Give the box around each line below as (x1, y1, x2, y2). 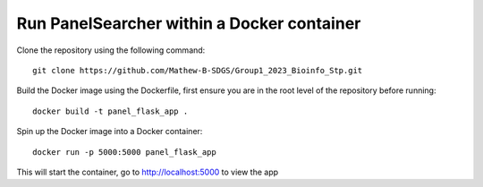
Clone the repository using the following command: (16, 45, 206, 55)
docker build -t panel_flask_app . (32, 106, 189, 116)
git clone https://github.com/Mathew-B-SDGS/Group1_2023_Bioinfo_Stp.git (32, 65, 363, 75)
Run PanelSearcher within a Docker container (16, 13, 361, 33)
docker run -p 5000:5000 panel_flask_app (32, 147, 216, 157)
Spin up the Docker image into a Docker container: (16, 126, 203, 137)
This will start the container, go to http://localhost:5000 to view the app (16, 166, 279, 177)
